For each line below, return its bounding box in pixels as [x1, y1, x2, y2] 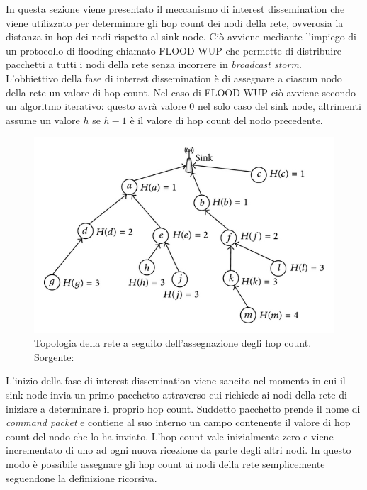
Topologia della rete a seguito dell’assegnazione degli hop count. [34, 335, 312, 350]
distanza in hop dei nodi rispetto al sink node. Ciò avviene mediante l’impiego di [6, 29, 356, 44]
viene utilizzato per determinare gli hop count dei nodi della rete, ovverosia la [6, 15, 344, 30]
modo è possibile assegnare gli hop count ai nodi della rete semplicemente [6, 456, 325, 471]
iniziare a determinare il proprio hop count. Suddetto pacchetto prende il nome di [6, 401, 361, 416]
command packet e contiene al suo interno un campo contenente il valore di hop [6, 415, 351, 430]
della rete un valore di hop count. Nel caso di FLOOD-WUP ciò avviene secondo [6, 84, 356, 99]
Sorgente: [34, 349, 74, 364]
